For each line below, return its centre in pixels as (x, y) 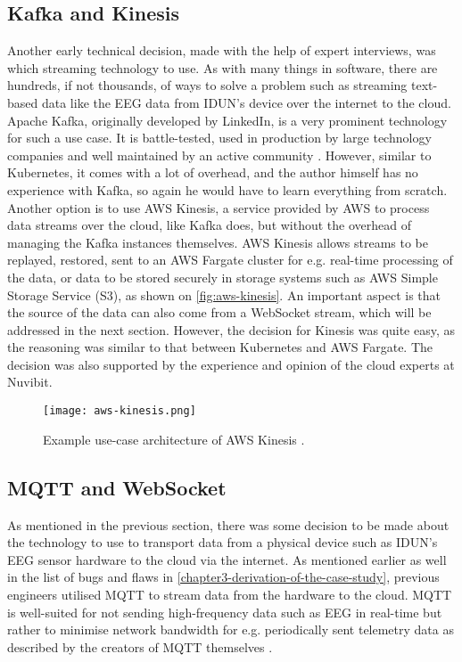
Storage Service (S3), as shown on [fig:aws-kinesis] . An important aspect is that (224, 294)
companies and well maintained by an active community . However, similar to (219, 155)
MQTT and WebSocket (117, 487)
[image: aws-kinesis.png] (120, 411)
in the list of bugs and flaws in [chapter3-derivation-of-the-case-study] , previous (223, 577)
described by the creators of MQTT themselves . (140, 646)
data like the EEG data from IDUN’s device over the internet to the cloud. (246, 102)
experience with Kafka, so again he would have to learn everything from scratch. (227, 189)
